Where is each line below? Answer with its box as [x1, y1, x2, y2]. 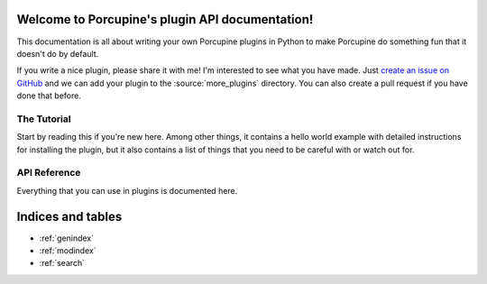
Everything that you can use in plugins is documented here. [16, 185, 238, 196]
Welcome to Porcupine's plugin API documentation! [16, 12, 314, 27]
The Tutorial [16, 113, 71, 125]
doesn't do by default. [16, 48, 99, 59]
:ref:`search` [39, 258, 86, 269]
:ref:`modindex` [39, 245, 96, 256]
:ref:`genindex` [39, 233, 95, 243]
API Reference [16, 167, 81, 179]
